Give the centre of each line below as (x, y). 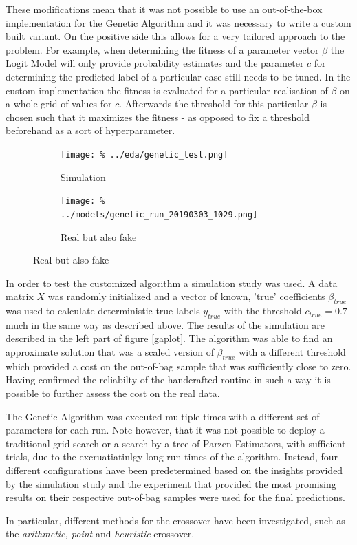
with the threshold (263, 311)
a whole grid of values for (59, 104)
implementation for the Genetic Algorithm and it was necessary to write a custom (178, 22)
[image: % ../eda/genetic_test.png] (144, 154)
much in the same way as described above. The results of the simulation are (165, 324)
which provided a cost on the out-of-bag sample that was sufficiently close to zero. (178, 366)
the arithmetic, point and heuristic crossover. (100, 534)
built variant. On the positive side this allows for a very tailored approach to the (175, 36)
